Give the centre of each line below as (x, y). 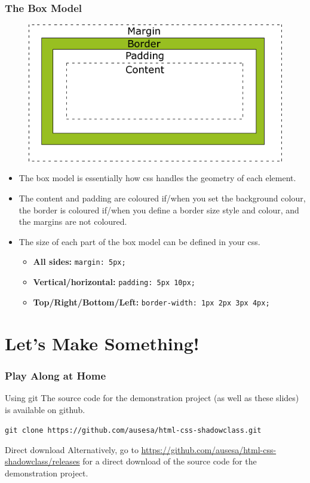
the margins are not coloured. (73, 221)
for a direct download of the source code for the (170, 461)
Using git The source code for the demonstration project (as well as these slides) (152, 397)
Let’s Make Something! (102, 343)
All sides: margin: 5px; (79, 262)
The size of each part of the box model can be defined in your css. (139, 241)
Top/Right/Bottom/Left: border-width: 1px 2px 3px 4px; (151, 302)
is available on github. (45, 409)
